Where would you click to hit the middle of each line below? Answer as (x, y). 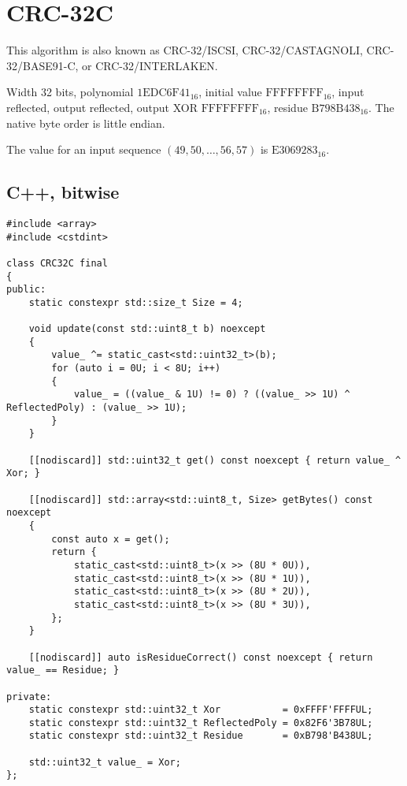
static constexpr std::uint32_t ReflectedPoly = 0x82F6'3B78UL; (201, 723)
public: (26, 290)
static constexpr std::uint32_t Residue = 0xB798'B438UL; (201, 736)
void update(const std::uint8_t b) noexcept (147, 329)
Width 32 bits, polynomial (70, 92)
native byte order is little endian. (86, 123)
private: (29, 697)
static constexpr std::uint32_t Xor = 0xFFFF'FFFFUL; (201, 710)
